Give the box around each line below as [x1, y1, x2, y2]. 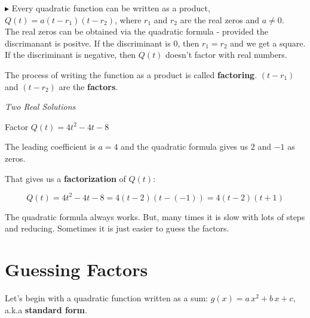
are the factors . [59, 80, 118, 92]
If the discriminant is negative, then [5, 48, 136, 61]
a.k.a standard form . [5, 303, 87, 316]
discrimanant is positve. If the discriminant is [5, 36, 171, 49]
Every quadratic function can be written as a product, [11, 2, 210, 14]
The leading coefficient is [5, 140, 96, 153]
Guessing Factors [5, 257, 148, 281]
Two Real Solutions [5, 100, 76, 113]
